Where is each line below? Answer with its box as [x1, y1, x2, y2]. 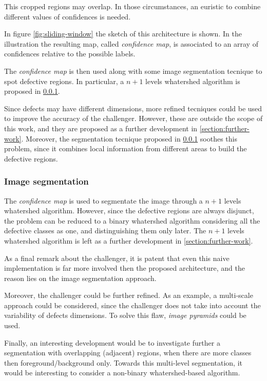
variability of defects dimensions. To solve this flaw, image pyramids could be [4, 310, 246, 320]
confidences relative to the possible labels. [4, 48, 136, 59]
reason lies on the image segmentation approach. [4, 272, 157, 283]
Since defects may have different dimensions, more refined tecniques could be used [4, 103, 262, 113]
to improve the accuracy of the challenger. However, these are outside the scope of [4, 113, 263, 124]
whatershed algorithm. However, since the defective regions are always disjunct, [4, 205, 254, 216]
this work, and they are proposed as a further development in [4, 123, 198, 133]
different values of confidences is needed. [4, 11, 131, 22]
